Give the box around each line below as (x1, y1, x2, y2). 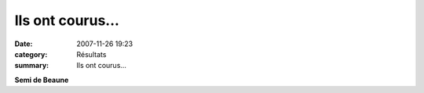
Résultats (76, 49, 107, 59)
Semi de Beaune (14, 75, 69, 84)
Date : (14, 39, 33, 48)
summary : (14, 61, 49, 70)
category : (14, 49, 48, 59)
